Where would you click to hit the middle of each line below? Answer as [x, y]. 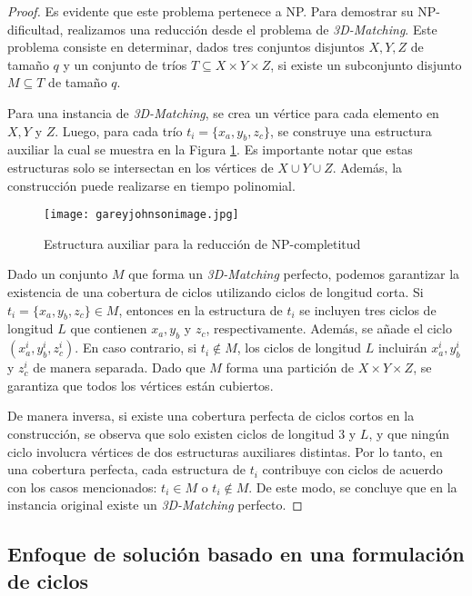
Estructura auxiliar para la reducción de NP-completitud [202, 243]
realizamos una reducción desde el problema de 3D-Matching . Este [252, 29]
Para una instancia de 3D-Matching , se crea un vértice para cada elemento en [223, 112]
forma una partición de [290, 368]
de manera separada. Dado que [119, 368]
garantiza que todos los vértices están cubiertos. [141, 385]
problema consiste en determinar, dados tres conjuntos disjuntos [186, 47]
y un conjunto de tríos [125, 64]
